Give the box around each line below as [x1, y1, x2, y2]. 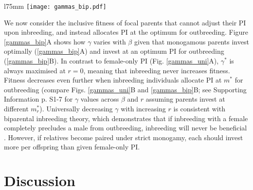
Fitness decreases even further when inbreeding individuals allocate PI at [4, 75, 222, 85]
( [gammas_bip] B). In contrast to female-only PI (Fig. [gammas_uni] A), [4, 56, 219, 66]
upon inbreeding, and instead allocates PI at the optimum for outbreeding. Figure [4, 27, 249, 37]
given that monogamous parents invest [134, 36, 249, 46]
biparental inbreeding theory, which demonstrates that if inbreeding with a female [4, 113, 248, 123]
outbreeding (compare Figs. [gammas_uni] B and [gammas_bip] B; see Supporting [4, 84, 247, 94]
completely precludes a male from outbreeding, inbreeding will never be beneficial [4, 123, 247, 133]
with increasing [121, 104, 166, 113]
